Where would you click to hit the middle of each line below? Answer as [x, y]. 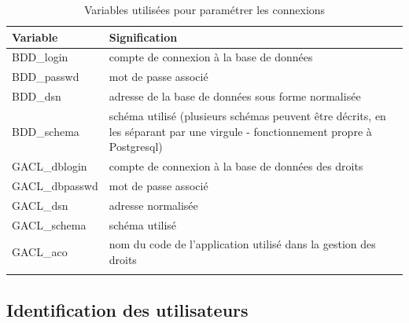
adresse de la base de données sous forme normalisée [235, 96]
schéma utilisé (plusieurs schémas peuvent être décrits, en [247, 115]
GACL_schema [49, 224]
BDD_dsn [37, 96]
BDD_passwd [46, 77]
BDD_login [40, 57]
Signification [143, 37]
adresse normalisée [153, 205]
